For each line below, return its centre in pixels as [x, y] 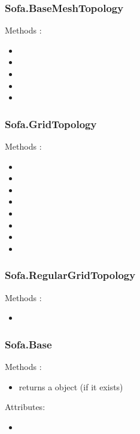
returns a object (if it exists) [71, 386]
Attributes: [25, 407]
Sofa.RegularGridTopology [70, 275]
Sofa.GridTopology [51, 124]
